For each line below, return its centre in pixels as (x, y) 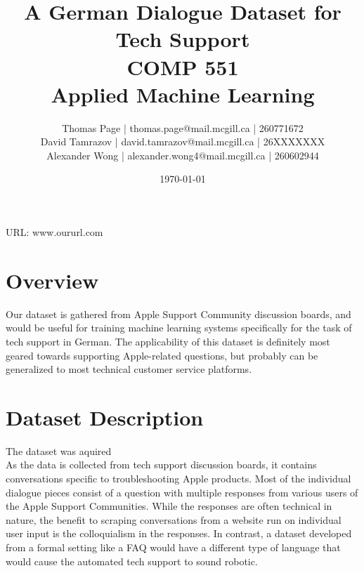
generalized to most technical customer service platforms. (129, 369)
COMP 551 (183, 66)
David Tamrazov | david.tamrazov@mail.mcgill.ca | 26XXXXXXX (183, 141)
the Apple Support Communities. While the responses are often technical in (169, 506)
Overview (52, 280)
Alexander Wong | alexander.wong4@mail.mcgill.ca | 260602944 (183, 155)
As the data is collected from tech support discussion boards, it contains (161, 465)
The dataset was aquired (59, 450)
